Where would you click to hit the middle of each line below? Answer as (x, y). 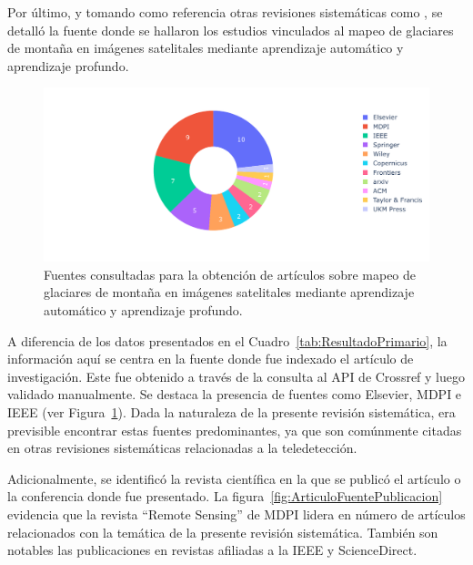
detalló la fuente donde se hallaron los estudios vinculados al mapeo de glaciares (231, 30)
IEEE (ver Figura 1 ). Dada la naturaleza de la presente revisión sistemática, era (231, 412)
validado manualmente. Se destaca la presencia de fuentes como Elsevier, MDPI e (235, 394)
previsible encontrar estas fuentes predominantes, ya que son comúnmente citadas (235, 430)
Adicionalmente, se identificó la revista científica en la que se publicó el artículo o (234, 478)
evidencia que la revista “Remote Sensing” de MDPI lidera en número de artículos (236, 514)
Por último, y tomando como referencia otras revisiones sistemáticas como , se (225, 12)
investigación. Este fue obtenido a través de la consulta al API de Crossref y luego (236, 376)
